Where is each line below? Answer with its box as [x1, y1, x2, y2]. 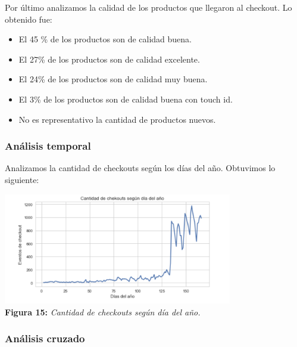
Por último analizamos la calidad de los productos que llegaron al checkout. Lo [5, 1, 292, 13]
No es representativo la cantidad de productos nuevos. [18, 113, 216, 125]
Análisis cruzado [5, 331, 85, 346]
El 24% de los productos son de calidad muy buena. [18, 73, 208, 85]
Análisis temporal [5, 138, 91, 153]
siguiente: [5, 173, 39, 185]
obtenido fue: [5, 13, 52, 25]
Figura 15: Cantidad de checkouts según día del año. [5, 305, 201, 318]
